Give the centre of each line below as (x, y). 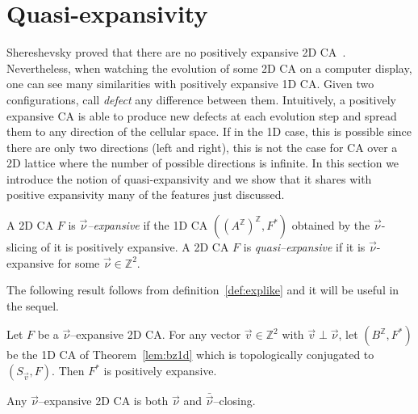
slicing (22, 247)
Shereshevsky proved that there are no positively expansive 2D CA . (176, 52)
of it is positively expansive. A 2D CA (135, 247)
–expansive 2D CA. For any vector (156, 334)
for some (79, 262)
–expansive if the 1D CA (148, 225)
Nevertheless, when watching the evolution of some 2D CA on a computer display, (209, 68)
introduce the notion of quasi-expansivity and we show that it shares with (189, 178)
